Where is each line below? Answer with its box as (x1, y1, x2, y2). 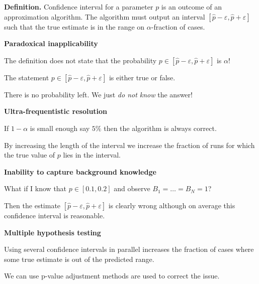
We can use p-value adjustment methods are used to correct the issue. (4, 270, 220, 281)
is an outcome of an (161, 2, 222, 12)
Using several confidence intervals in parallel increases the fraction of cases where (4, 244, 254, 254)
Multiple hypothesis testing (4, 227, 101, 237)
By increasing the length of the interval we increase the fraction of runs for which (4, 139, 255, 150)
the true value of (4, 150, 55, 160)
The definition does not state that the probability (4, 55, 157, 65)
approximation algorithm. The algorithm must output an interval (4, 11, 205, 22)
